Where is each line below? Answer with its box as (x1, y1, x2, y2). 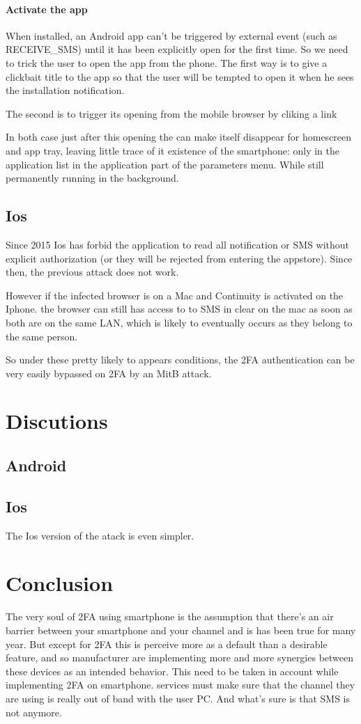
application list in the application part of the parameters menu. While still (6, 157, 324, 171)
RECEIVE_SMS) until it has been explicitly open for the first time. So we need (6, 42, 348, 56)
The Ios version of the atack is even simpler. (6, 528, 194, 542)
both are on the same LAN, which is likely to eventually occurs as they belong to (6, 315, 353, 329)
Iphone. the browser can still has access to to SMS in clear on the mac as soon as (6, 301, 353, 316)
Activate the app (6, 1, 88, 16)
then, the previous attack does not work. (6, 265, 179, 279)
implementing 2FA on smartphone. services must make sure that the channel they (6, 677, 355, 692)
